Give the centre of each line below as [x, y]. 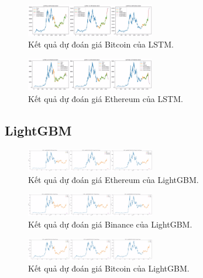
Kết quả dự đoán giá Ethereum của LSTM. [106, 98]
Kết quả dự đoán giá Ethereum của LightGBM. [113, 179]
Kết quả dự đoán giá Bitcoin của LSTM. [101, 44]
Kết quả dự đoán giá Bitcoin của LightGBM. [109, 268]
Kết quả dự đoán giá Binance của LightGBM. [110, 224]
